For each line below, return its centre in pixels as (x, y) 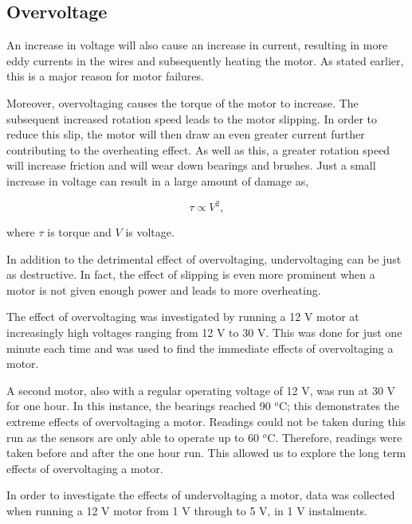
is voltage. (150, 232)
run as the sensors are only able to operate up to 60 (133, 437)
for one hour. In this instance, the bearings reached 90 (139, 406)
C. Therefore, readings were (335, 437)
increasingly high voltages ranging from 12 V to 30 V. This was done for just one (204, 332)
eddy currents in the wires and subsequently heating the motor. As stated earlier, (205, 60)
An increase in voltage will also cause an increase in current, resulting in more (197, 45)
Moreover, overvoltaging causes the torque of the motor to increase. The (182, 102)
